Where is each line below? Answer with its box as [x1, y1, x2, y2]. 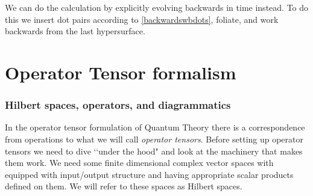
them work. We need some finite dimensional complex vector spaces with [5, 156, 274, 169]
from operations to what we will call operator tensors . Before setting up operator [5, 132, 304, 145]
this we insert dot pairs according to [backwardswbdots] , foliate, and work [5, 13, 279, 25]
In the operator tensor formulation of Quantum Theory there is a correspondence [5, 121, 305, 133]
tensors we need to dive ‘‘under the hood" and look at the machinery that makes [5, 144, 303, 157]
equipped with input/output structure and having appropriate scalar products [5, 168, 294, 180]
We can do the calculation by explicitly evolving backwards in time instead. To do [5, 1, 309, 13]
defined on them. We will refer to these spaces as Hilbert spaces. [5, 180, 242, 192]
